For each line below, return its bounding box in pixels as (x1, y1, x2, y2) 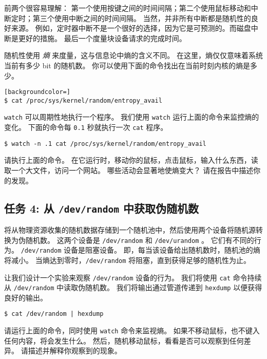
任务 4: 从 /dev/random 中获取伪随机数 (4, 200, 199, 216)
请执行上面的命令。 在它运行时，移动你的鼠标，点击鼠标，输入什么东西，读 (4, 155, 258, 165)
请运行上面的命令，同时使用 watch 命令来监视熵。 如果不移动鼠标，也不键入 (4, 325, 260, 336)
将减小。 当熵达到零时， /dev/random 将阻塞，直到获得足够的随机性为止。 (4, 254, 251, 265)
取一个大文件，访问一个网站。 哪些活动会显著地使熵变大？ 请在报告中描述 (4, 165, 254, 176)
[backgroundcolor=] (4, 88, 70, 96)
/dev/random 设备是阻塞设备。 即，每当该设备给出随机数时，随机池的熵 (21, 244, 260, 255)
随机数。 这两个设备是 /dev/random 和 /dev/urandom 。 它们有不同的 (25, 234, 254, 245)
